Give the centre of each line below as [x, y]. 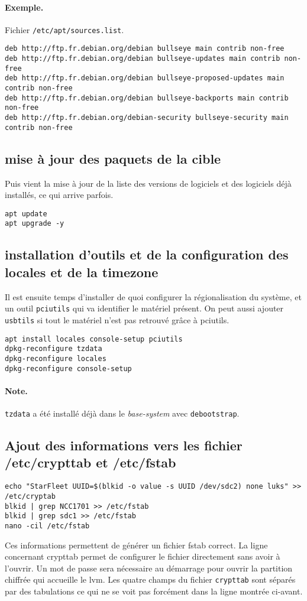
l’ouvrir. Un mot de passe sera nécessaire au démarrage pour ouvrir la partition [149, 568]
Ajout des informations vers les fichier [124, 445]
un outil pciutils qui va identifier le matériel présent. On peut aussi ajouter [144, 308]
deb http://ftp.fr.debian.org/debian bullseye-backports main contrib [147, 98]
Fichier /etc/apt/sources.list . [64, 29]
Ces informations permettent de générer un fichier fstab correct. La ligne [136, 545]
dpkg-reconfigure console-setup [68, 368]
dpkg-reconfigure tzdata [54, 349]
